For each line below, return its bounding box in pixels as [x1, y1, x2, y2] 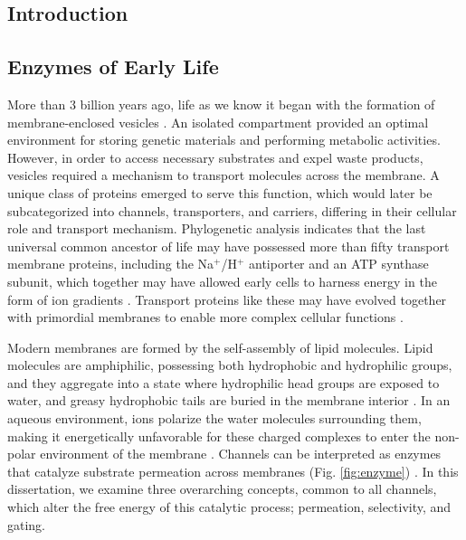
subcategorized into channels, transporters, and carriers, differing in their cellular [7, 201, 457, 220]
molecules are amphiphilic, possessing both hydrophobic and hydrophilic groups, [7, 355, 452, 374]
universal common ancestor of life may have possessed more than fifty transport [7, 236, 450, 255]
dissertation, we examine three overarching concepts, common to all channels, [7, 479, 437, 498]
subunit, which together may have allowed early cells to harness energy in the [7, 271, 437, 290]
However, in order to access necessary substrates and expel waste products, [7, 147, 423, 166]
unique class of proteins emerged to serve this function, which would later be [7, 183, 433, 202]
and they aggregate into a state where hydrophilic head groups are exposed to [7, 373, 440, 392]
